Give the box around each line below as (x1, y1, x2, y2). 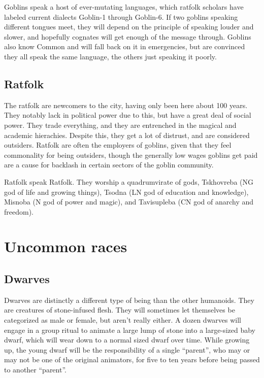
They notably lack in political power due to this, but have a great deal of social (4, 110, 251, 120)
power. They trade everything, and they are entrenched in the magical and (4, 119, 237, 130)
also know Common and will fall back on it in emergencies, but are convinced (4, 41, 245, 52)
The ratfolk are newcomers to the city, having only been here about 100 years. (4, 99, 248, 110)
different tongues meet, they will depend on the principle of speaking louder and (4, 21, 254, 32)
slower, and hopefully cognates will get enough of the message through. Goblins (4, 31, 251, 42)
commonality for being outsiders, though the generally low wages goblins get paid (4, 149, 258, 160)
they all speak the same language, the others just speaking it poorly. (4, 51, 217, 61)
